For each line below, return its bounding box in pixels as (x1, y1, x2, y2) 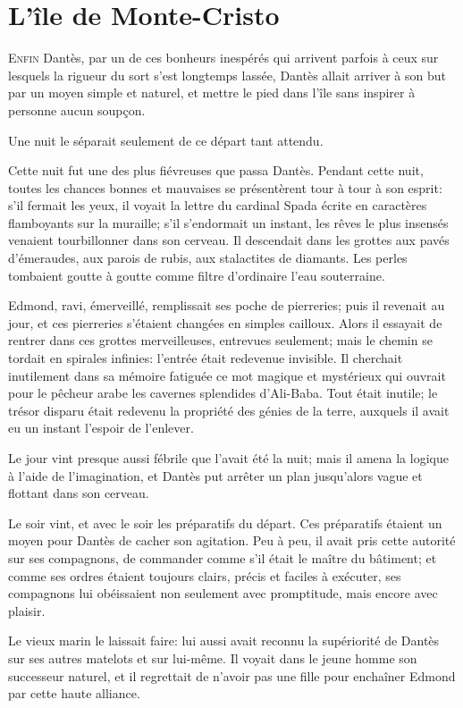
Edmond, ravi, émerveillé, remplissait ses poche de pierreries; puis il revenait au (8, 296, 445, 315)
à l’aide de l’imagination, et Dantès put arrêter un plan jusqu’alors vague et (8, 466, 423, 485)
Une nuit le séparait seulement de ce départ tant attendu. (8, 131, 324, 149)
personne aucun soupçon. (8, 100, 146, 119)
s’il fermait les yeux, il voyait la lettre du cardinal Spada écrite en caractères (8, 196, 427, 215)
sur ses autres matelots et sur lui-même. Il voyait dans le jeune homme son (8, 648, 417, 667)
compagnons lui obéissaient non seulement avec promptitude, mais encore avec (8, 584, 438, 603)
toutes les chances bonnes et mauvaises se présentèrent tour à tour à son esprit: (8, 178, 442, 197)
